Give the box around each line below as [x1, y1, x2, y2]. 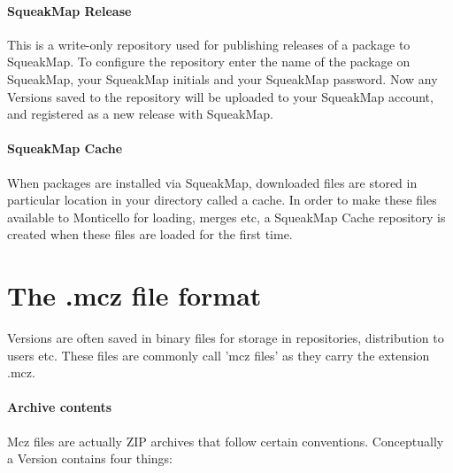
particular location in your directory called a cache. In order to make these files [7, 190, 437, 209]
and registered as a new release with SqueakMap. [7, 105, 273, 123]
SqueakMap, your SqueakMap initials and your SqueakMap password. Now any [7, 69, 438, 88]
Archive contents [7, 398, 112, 416]
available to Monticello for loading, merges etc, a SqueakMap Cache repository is [7, 207, 446, 226]
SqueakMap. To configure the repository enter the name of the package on [7, 52, 411, 71]
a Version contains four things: [7, 449, 173, 468]
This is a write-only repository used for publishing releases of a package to [7, 35, 411, 53]
